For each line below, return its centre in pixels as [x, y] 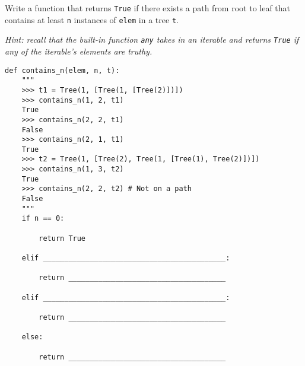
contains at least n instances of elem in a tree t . [92, 19]
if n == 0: [43, 219]
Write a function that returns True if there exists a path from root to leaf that [148, 8]
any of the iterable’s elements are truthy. [79, 51]
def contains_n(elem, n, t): [62, 70]
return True [62, 238]
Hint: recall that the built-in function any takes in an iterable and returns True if [152, 39]
